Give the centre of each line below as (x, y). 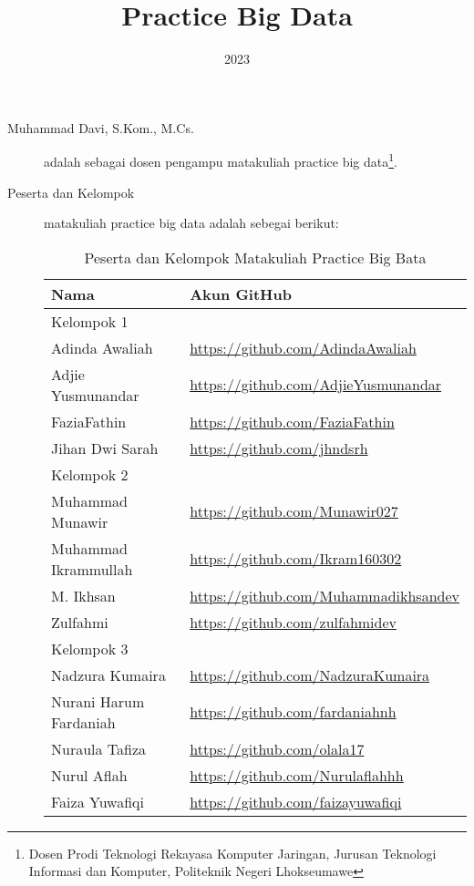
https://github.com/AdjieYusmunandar (316, 385)
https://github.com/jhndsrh (279, 448)
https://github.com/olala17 (277, 748)
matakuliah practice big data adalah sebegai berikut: (191, 223)
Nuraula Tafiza (99, 748)
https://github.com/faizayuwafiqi (296, 801)
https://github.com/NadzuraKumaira (310, 675)
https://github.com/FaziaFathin (292, 421)
